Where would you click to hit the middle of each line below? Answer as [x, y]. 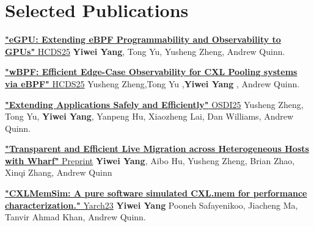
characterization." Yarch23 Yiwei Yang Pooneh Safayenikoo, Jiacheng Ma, [152, 205]
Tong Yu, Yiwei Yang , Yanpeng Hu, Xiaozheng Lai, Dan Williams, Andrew [149, 116]
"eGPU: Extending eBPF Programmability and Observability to [143, 39]
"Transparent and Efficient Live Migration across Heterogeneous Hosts [157, 149]
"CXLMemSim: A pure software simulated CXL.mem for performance [156, 193]
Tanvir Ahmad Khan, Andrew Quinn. [75, 217]
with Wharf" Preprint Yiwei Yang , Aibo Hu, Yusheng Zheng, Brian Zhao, [150, 160]
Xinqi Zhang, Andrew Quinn [59, 172]
